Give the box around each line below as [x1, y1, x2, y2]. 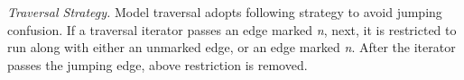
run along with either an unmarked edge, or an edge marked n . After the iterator [7, 38, 456, 57]
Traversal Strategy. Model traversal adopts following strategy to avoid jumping [7, 3, 442, 21]
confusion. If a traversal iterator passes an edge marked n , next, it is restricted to [7, 20, 457, 39]
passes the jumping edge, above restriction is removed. [7, 55, 308, 74]
